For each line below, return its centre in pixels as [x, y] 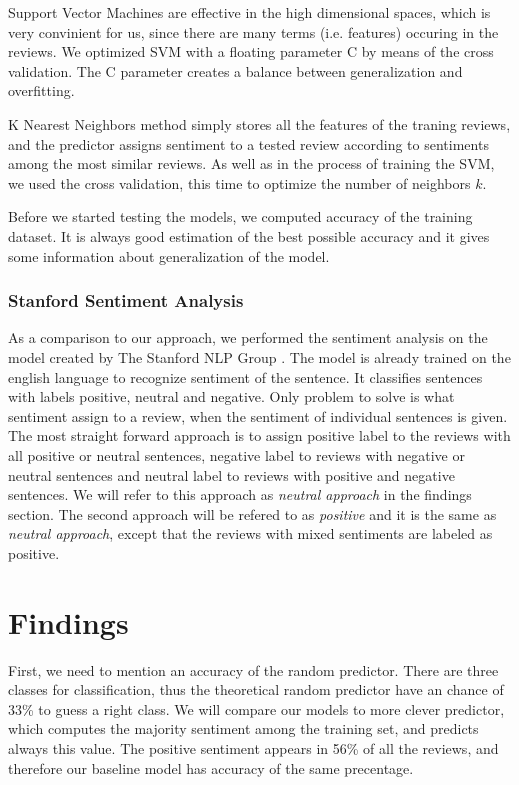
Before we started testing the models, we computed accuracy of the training [240, 216]
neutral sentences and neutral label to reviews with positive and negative [231, 474]
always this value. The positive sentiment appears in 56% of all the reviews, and [253, 747]
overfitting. [41, 90]
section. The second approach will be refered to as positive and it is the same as [252, 513]
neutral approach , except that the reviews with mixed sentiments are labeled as [250, 533]
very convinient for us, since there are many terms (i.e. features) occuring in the [253, 31]
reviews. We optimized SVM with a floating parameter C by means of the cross [251, 51]
